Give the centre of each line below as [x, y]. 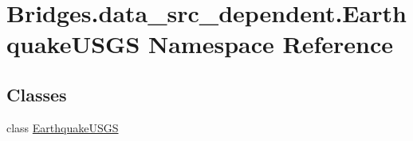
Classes [37, 94]
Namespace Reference [270, 44]
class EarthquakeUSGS [63, 127]
